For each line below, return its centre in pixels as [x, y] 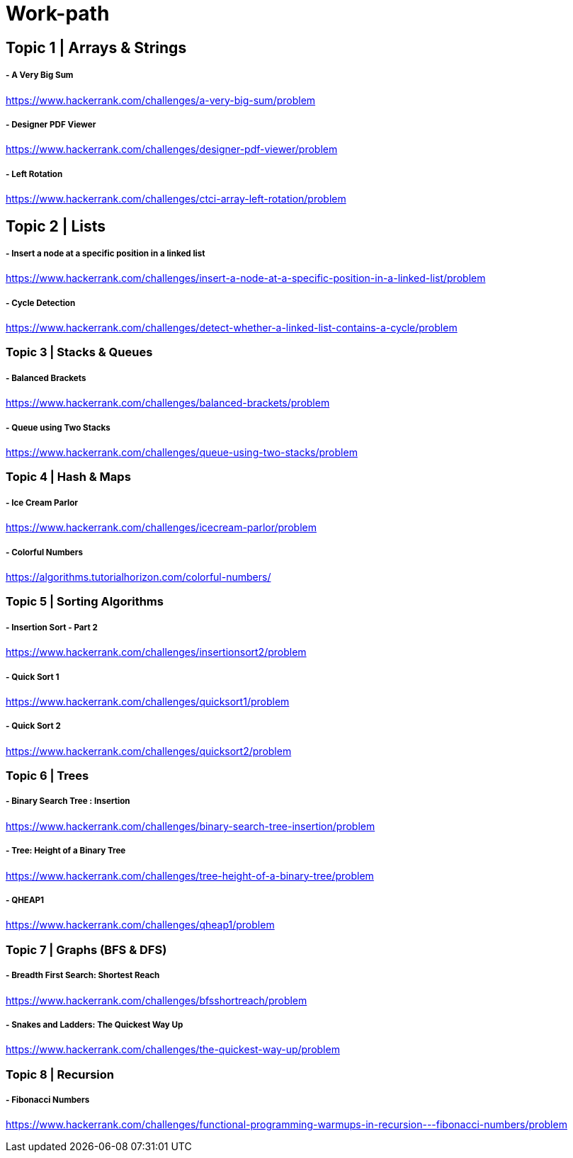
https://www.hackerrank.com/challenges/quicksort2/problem [149, 751]
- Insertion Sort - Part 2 [52, 627]
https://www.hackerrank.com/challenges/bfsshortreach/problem [157, 1000]
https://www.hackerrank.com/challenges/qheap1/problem [140, 925]
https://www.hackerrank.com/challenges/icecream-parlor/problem [161, 528]
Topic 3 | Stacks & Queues [79, 352]
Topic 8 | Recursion [60, 1074]
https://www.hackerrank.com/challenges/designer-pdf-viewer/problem [172, 149]
